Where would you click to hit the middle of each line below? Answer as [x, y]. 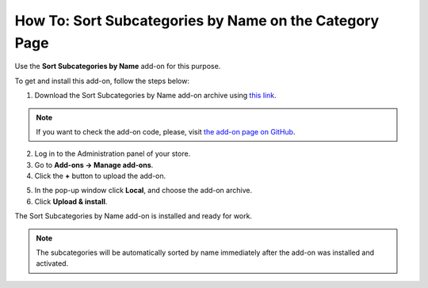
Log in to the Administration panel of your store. [113, 153]
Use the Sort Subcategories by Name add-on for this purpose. [118, 66]
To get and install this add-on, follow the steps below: [102, 81]
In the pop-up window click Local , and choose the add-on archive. [143, 191]
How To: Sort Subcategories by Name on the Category [197, 21]
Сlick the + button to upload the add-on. [100, 176]
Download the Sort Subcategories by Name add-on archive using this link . [155, 96]
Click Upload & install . [71, 201]
